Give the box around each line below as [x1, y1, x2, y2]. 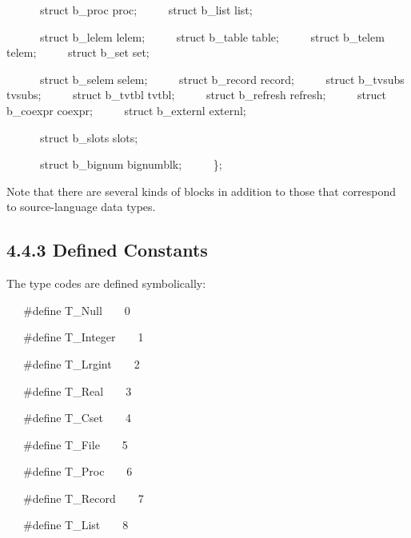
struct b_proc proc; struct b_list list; [39, 2, 253, 18]
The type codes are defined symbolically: [6, 275, 206, 292]
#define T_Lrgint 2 [22, 355, 140, 372]
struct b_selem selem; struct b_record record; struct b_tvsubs [39, 70, 405, 87]
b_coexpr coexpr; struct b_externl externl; [6, 102, 246, 118]
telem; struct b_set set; [6, 44, 150, 61]
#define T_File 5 [22, 436, 128, 452]
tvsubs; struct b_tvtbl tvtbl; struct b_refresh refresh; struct [6, 86, 386, 103]
